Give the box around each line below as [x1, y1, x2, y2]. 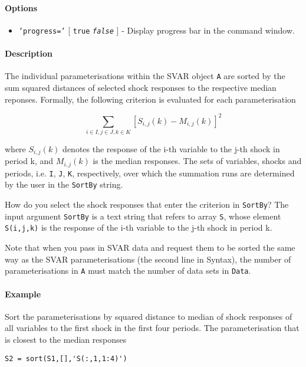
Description [5, 47, 53, 60]
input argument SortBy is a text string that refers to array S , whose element [5, 209, 281, 222]
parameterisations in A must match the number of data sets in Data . [5, 264, 251, 277]
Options [5, 1, 38, 14]
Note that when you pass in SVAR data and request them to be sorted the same [5, 241, 295, 254]
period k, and [5, 155, 54, 167]
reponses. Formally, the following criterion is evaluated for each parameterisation [5, 93, 296, 105]
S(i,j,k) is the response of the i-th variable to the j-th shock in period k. [5, 221, 272, 234]
